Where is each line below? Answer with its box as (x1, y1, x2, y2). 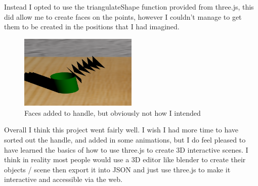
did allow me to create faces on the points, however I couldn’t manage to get (4, 11, 242, 22)
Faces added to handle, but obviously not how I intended (24, 107, 201, 118)
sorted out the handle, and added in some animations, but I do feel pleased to (4, 134, 246, 145)
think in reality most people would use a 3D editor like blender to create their (4, 154, 246, 165)
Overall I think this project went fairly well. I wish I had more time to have (4, 124, 239, 135)
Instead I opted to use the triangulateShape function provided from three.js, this (4, 2, 254, 12)
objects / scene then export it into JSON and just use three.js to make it (4, 164, 231, 174)
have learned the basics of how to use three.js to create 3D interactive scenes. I (4, 144, 248, 155)
